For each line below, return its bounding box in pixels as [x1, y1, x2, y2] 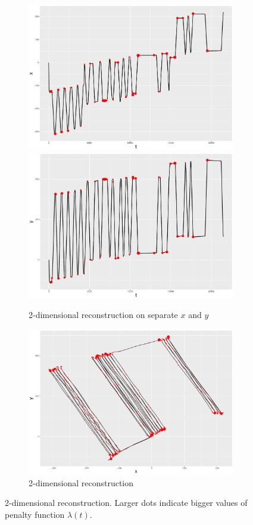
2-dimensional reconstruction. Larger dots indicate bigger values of [5, 496, 248, 509]
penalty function [5, 508, 65, 520]
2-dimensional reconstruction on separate [29, 308, 178, 321]
